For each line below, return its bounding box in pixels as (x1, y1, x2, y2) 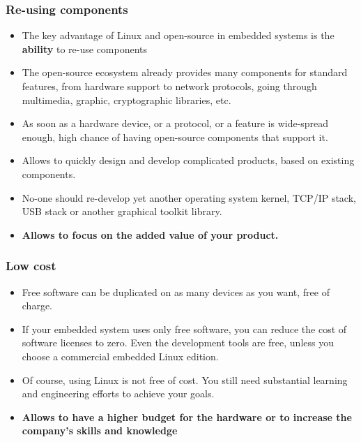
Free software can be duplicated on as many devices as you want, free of (22, 284, 330, 299)
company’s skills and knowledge (22, 423, 178, 438)
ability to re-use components (22, 41, 148, 56)
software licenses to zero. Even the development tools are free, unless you (22, 335, 334, 350)
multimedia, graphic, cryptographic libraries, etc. (22, 92, 231, 107)
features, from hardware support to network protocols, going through (22, 79, 317, 93)
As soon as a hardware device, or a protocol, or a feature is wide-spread (22, 116, 329, 131)
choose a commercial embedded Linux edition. (22, 348, 219, 363)
